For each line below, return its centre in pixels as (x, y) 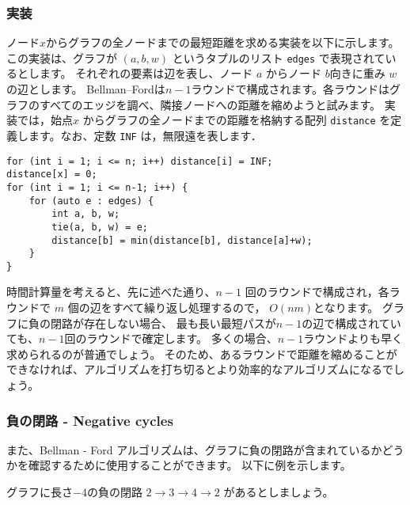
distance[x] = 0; (52, 175)
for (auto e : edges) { (91, 201)
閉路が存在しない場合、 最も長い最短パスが (163, 323)
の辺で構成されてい (351, 323)
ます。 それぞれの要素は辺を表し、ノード (146, 73)
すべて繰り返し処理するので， (189, 308)
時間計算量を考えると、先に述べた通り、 (111, 292)
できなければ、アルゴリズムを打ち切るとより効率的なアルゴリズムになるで (200, 369)
